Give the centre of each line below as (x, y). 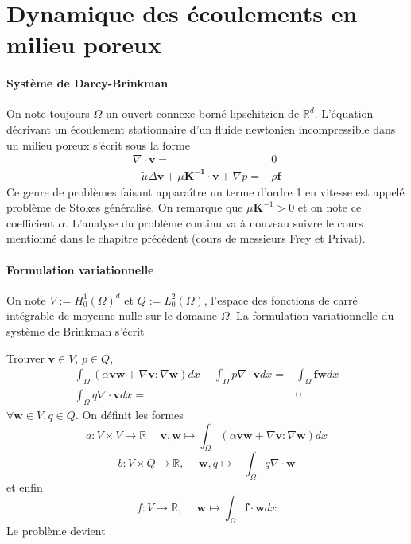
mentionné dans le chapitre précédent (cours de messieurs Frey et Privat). (186, 238)
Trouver (25, 357)
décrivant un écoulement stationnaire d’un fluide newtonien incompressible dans (201, 128)
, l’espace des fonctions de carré (281, 299)
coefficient (31, 222)
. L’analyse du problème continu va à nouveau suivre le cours (214, 222)
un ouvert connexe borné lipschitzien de (202, 113)
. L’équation (344, 113)
